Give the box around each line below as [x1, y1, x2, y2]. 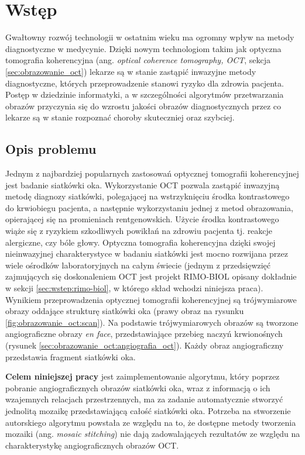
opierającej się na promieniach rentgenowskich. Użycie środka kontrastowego [5, 213, 279, 225]
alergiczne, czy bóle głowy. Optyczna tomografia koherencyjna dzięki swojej [5, 236, 276, 248]
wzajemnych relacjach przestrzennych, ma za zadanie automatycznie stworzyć [5, 393, 283, 405]
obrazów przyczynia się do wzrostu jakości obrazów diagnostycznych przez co [5, 99, 282, 112]
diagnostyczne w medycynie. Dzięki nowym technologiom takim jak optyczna [5, 42, 282, 54]
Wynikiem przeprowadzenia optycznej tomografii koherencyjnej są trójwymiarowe [5, 293, 297, 305]
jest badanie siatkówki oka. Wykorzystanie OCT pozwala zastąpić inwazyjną [5, 178, 280, 191]
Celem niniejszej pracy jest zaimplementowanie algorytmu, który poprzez [5, 370, 280, 382]
